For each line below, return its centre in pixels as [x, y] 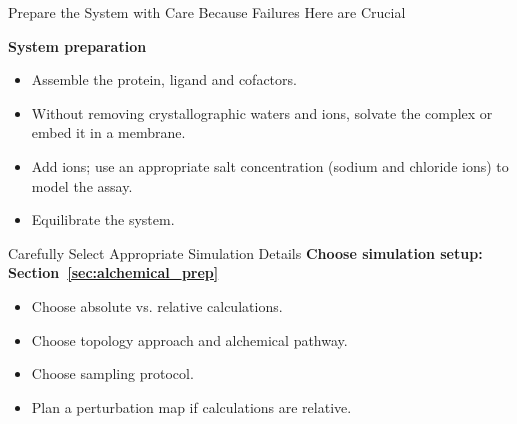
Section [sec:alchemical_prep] [113, 272]
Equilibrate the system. [103, 219]
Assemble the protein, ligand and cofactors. [164, 79]
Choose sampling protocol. [112, 373]
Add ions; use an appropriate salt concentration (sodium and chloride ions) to [270, 165]
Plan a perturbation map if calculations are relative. [191, 406]
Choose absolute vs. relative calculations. [157, 305]
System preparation [77, 45]
